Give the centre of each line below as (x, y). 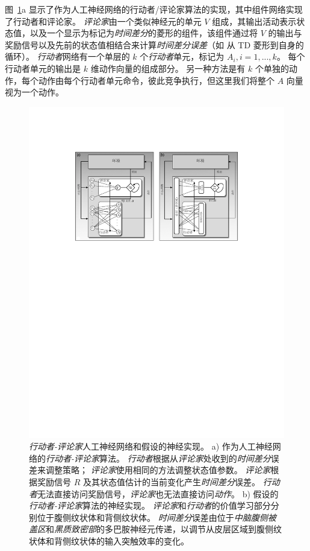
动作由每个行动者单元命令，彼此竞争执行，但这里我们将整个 (156, 80)
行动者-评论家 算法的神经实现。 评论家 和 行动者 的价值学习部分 (150, 505)
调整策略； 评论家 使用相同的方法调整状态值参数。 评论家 (158, 470)
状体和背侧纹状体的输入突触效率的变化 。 (109, 540)
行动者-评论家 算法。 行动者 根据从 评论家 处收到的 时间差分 (158, 458)
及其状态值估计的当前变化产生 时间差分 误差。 (171, 482)
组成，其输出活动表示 (254, 21)
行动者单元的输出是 (43, 68)
